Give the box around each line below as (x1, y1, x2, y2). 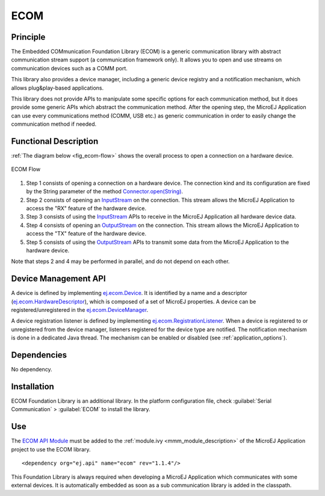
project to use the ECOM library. (11, 445, 91, 453)
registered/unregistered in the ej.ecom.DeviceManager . (11, 306, 149, 314)
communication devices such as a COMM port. (11, 64, 128, 72)
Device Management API (11, 274, 106, 284)
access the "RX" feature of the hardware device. (26, 205, 147, 212)
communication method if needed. (11, 120, 97, 128)
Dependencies (11, 350, 67, 361)
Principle (11, 32, 46, 42)
